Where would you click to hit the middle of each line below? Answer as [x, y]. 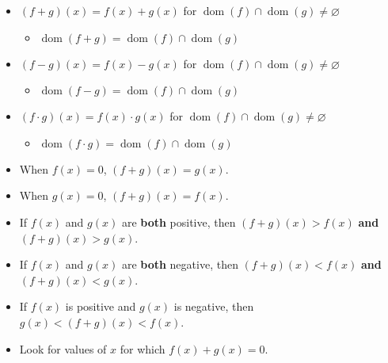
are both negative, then [180, 264]
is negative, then [214, 306]
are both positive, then [179, 222]
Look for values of [63, 348]
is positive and [101, 306]
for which [143, 348]
